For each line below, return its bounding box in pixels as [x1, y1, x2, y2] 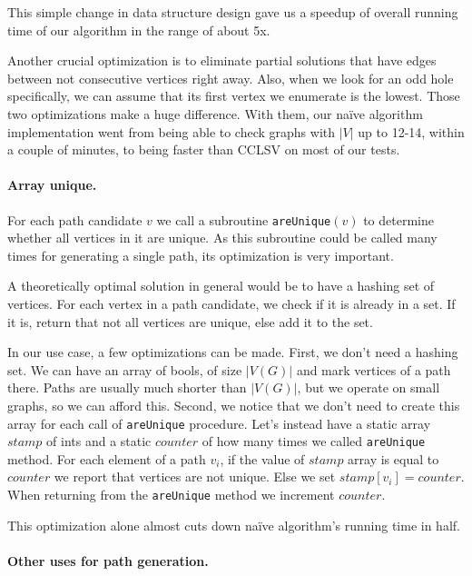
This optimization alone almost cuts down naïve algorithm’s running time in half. [7, 515, 460, 534]
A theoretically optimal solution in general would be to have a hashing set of [7, 276, 435, 295]
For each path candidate [7, 210, 143, 229]
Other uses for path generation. [7, 551, 209, 570]
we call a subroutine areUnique [156, 210, 331, 229]
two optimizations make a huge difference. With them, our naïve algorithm [7, 104, 423, 123]
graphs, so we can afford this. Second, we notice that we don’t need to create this [7, 395, 460, 414]
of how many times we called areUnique [202, 432, 426, 451]
